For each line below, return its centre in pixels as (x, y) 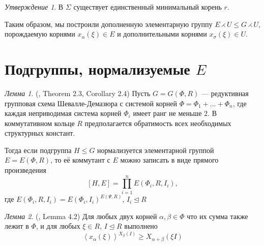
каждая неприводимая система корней (63, 113)
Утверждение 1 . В (34, 7)
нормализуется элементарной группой (156, 150)
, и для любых (58, 226)
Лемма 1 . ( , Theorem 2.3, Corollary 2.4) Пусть (78, 93)
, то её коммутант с (80, 160)
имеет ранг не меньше (167, 113)
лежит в (17, 226)
